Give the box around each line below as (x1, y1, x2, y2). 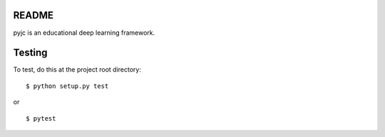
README (13, 9, 53, 21)
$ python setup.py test (26, 82, 109, 90)
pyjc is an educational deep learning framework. (13, 28, 155, 37)
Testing (13, 47, 48, 59)
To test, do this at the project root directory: (13, 65, 142, 74)
